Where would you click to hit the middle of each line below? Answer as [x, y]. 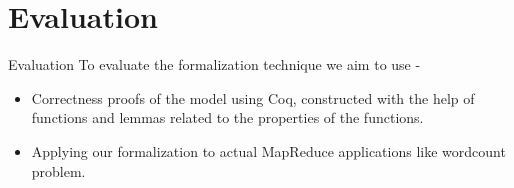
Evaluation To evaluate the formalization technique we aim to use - [214, 64]
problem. [58, 170]
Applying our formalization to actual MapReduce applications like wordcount [268, 150]
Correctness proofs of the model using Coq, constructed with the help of [253, 97]
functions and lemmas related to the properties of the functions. [227, 117]
